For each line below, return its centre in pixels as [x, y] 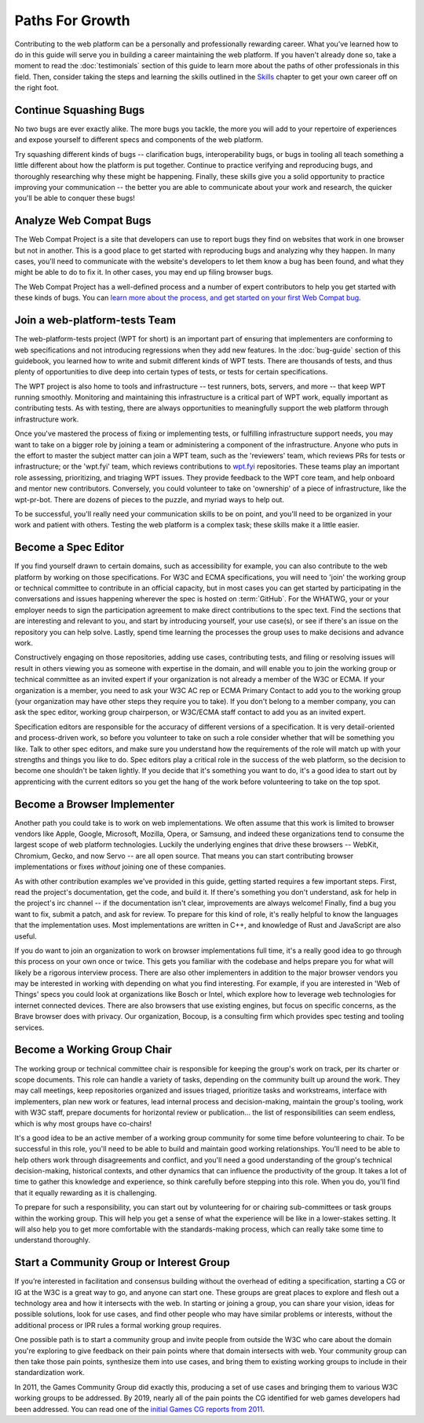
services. [29, 1027]
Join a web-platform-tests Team [95, 321]
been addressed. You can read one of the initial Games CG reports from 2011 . [139, 1409]
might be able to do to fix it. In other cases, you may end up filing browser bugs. [144, 272]
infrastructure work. [47, 419]
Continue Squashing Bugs [80, 110]
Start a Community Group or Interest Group [122, 1262]
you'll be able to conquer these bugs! [75, 198]
